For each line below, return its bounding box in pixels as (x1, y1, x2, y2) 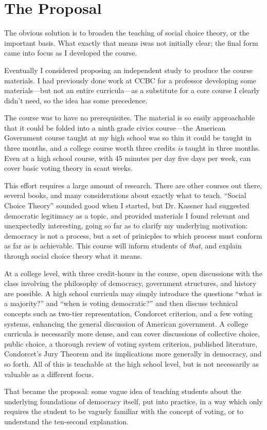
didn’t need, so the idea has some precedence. (4, 95, 148, 105)
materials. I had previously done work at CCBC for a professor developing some (4, 75, 257, 85)
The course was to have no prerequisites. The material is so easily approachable (4, 112, 255, 123)
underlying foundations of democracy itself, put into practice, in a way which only (4, 396, 263, 406)
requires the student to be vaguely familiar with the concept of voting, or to (4, 406, 244, 417)
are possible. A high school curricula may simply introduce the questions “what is (4, 288, 262, 298)
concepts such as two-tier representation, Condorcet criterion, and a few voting (4, 308, 253, 318)
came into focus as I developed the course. (4, 47, 137, 58)
